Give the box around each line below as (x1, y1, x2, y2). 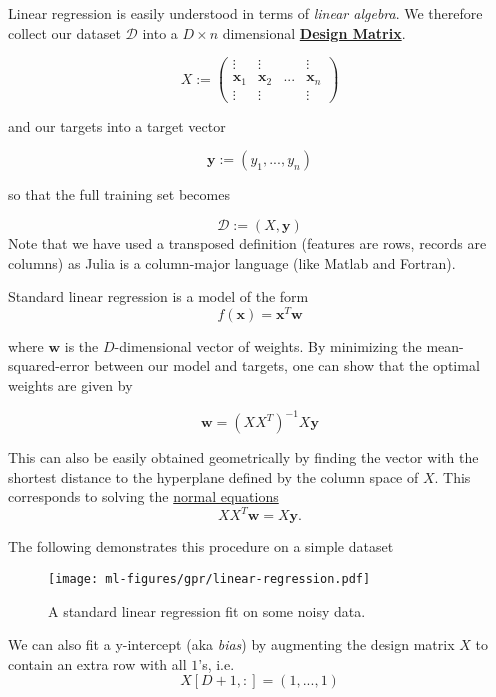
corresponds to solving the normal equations (8, 486, 279, 507)
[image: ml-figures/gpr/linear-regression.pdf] (48, 572, 371, 587)
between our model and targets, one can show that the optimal (94, 355, 480, 376)
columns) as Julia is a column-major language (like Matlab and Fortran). (8, 252, 456, 273)
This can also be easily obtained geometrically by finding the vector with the (8, 447, 479, 468)
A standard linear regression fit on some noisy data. (48, 600, 366, 621)
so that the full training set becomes (8, 184, 230, 205)
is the (64, 335, 99, 356)
